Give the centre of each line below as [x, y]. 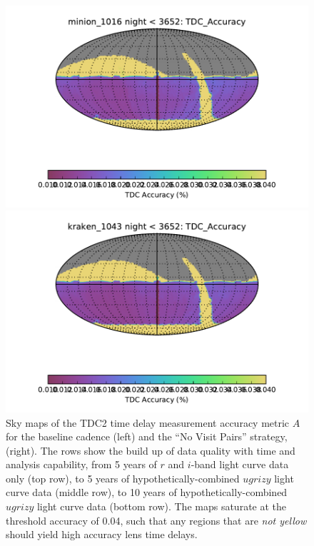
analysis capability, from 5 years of [81, 464]
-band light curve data [240, 464]
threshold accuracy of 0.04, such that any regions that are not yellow [156, 520]
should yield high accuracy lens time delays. [102, 534]
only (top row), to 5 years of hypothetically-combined [123, 478]
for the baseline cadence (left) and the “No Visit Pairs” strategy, [147, 436]
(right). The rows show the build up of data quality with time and [151, 450]
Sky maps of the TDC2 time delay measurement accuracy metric [148, 422]
